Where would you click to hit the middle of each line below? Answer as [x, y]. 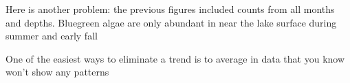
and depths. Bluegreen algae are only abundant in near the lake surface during [171, 22]
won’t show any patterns [57, 72]
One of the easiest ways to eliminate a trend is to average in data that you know [175, 58]
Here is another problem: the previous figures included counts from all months [170, 9]
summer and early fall [52, 36]
